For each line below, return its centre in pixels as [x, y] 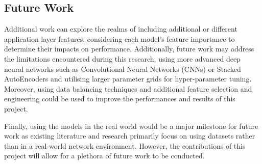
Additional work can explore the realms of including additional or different [121, 29]
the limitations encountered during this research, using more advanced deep [122, 58]
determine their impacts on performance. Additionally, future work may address [129, 49]
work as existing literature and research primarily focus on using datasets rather [130, 136]
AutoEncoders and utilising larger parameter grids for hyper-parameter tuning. [128, 79]
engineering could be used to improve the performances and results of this [120, 99]
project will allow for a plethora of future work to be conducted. [104, 156]
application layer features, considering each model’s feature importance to [120, 38]
